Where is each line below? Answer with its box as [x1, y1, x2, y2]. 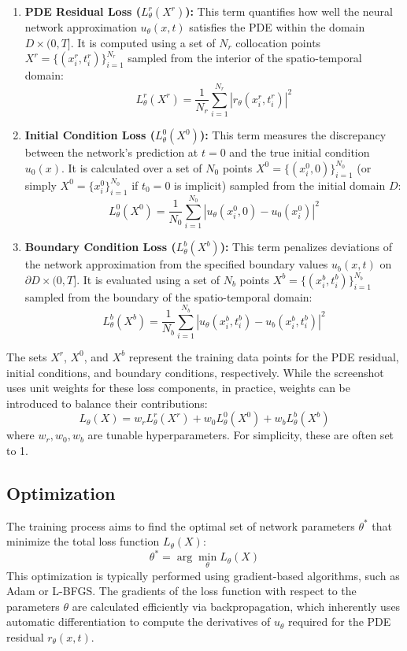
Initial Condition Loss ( [24, 127, 155, 143]
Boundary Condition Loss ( [24, 239, 176, 255]
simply [24, 176, 57, 193]
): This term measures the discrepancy [199, 127, 387, 143]
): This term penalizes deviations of [220, 239, 392, 255]
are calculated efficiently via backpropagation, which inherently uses [72, 597, 401, 614]
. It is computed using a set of [70, 34, 216, 50]
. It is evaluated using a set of [76, 271, 220, 287]
